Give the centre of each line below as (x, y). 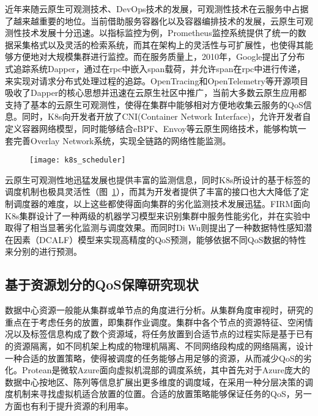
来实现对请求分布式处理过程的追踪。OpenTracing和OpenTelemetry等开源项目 (157, 80)
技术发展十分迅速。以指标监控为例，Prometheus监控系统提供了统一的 (160, 33)
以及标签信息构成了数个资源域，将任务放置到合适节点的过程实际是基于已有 (163, 334)
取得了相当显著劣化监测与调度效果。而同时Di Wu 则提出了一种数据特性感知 (154, 228)
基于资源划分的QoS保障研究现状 (102, 284)
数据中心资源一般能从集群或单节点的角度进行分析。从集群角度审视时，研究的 (159, 310)
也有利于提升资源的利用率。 (77, 405)
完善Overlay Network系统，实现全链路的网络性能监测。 (122, 140)
